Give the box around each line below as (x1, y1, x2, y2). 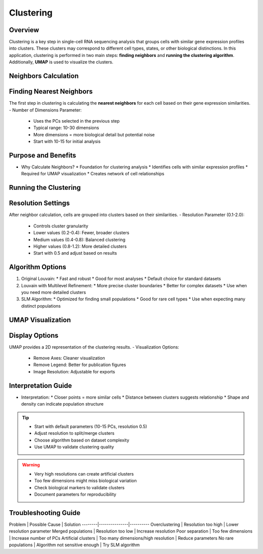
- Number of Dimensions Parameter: (9, 107, 82, 113)
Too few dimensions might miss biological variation (34, 478, 137, 484)
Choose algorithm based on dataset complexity (34, 437, 130, 443)
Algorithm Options (9, 263, 67, 271)
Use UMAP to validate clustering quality (34, 444, 114, 450)
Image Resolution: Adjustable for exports (33, 369, 115, 374)
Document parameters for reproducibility (34, 492, 116, 498)
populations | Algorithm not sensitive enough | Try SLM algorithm (9, 542, 140, 548)
